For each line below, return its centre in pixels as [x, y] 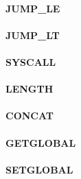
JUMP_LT [33, 35]
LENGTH [30, 89]
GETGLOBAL [41, 142]
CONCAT [30, 116]
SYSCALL [31, 61]
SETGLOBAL [39, 169]
